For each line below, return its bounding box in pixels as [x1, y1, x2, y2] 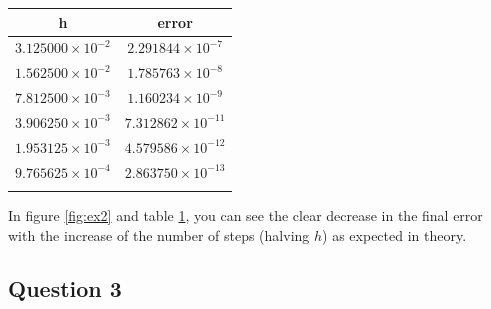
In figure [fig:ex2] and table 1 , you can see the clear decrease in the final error [8, 204, 483, 225]
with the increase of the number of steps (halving [8, 224, 310, 245]
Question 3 [8, 273, 122, 304]
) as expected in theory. [322, 224, 467, 245]
